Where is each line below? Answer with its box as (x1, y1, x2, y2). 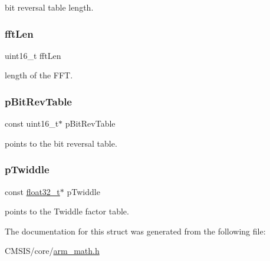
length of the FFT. (5, 69, 73, 81)
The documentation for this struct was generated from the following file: (5, 224, 266, 237)
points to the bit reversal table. (5, 137, 117, 149)
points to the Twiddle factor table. (5, 205, 129, 217)
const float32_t (5, 185, 60, 197)
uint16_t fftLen (5, 49, 61, 61)
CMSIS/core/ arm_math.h (5, 245, 100, 257)
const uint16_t (5, 117, 59, 130)
